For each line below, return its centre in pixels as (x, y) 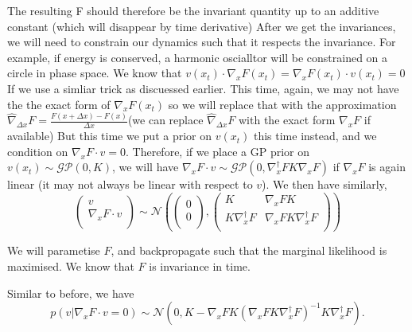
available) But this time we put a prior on (110, 136)
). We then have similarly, (325, 184)
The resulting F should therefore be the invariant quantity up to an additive (193, 10)
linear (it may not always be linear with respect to (130, 184)
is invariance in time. (200, 266)
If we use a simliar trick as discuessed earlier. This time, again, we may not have (203, 88)
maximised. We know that (71, 266)
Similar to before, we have (71, 293)
